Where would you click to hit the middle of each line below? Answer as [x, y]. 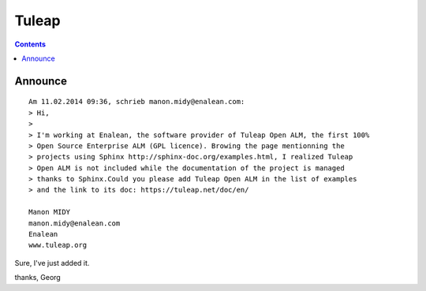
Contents [30, 44]
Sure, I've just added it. [52, 263]
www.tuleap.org [58, 245]
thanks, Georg [37, 278]
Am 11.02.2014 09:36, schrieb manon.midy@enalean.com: [137, 102]
